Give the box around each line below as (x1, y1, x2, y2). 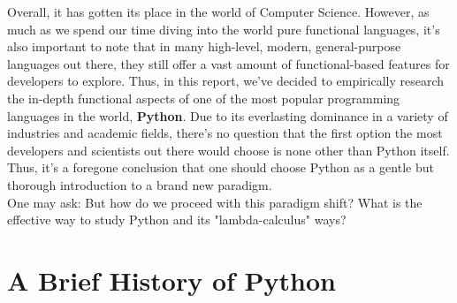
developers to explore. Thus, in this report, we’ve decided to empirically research (7, 72, 445, 90)
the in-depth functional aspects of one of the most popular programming (7, 88, 400, 107)
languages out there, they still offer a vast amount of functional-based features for (7, 54, 450, 72)
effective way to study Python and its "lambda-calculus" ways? (7, 210, 347, 229)
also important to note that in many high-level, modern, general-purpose (7, 37, 401, 56)
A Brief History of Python (7, 261, 336, 298)
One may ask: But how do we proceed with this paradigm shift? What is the (7, 193, 423, 211)
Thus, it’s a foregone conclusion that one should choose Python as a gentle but (7, 158, 434, 177)
